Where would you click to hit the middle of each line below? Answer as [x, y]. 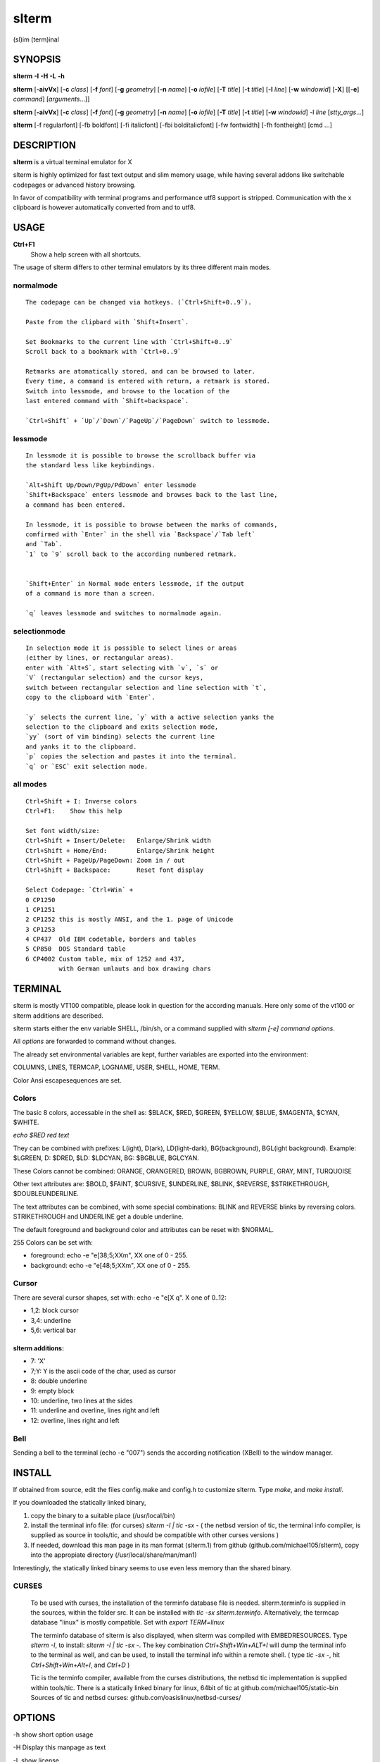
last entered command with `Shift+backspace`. [107, 401]
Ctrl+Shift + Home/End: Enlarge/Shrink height [120, 850]
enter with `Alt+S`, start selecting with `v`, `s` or [122, 667]
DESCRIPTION [45, 145]
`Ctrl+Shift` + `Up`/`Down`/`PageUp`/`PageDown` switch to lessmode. [148, 420]
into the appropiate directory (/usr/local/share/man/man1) [114, 1555]
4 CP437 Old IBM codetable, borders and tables [111, 939]
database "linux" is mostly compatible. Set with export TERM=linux [127, 1622]
